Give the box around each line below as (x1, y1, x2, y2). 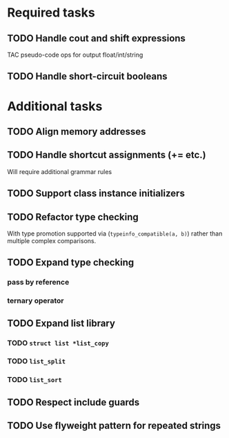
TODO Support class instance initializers (7, 188, 185, 200)
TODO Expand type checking (7, 257, 135, 269)
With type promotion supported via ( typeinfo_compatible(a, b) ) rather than (7, 229, 223, 238)
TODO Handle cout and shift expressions (7, 32, 186, 44)
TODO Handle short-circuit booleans (7, 70, 168, 82)
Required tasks (7, 5, 95, 21)
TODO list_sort (7, 375, 62, 385)
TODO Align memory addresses (7, 126, 146, 137)
